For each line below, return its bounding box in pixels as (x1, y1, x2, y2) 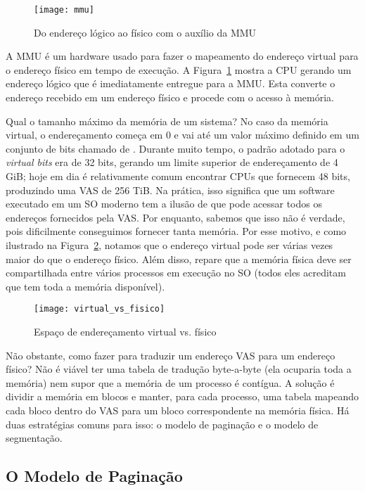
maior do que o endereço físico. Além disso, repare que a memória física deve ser (6, 251, 352, 266)
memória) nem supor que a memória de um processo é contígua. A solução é (6, 375, 335, 390)
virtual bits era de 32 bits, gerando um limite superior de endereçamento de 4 (6, 155, 338, 170)
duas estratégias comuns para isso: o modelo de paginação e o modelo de (6, 416, 319, 431)
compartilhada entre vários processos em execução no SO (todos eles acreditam (6, 265, 346, 280)
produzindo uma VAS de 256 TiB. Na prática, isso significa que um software (6, 182, 335, 197)
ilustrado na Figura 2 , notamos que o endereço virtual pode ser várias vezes (6, 237, 333, 252)
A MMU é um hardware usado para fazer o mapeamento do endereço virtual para (6, 49, 359, 63)
